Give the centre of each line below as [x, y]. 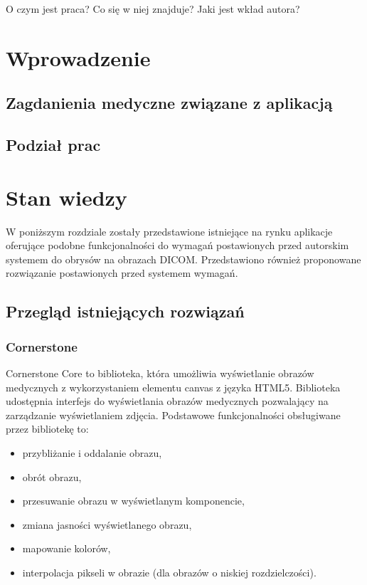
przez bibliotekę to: [47, 429]
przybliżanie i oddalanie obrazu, [92, 453]
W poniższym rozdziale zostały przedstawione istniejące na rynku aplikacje [169, 231]
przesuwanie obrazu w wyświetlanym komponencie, [133, 501]
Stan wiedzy [67, 197]
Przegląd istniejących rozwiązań [125, 311]
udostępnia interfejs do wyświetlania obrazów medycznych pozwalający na [167, 401]
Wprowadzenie [78, 57]
